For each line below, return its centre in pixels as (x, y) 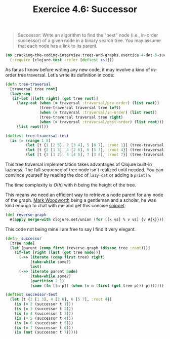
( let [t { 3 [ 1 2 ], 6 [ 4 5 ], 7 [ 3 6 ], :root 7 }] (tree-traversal (95, 155)
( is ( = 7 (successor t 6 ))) (44, 328)
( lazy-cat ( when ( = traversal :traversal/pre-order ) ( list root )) (88, 103)
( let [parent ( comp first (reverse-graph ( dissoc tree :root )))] (80, 248)
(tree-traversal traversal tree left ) (80, 108)
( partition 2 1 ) (47, 281)
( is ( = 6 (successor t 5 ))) (44, 323)
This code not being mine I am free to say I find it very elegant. (71, 229)
